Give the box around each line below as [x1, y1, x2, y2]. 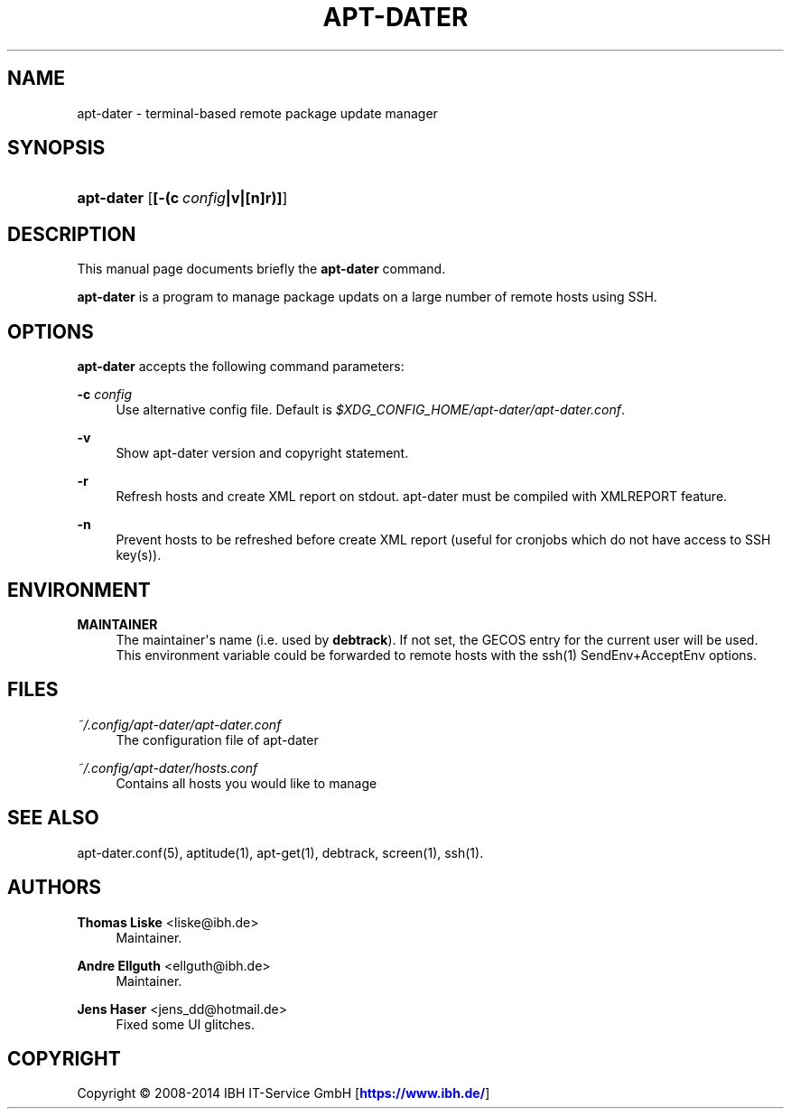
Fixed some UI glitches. [116, 1016, 255, 1032]
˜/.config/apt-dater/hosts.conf [77, 759, 258, 776]
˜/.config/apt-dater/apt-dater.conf [77, 716, 282, 732]
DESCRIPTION [7, 222, 136, 246]
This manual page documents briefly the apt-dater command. [77, 261, 446, 277]
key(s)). [116, 547, 162, 563]
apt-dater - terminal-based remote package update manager [77, 105, 438, 121]
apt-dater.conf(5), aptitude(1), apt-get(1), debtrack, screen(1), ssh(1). [77, 844, 484, 860]
